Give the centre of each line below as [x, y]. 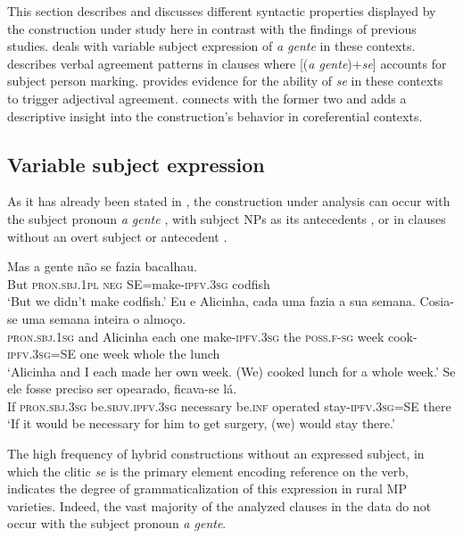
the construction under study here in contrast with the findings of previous [212, 28]
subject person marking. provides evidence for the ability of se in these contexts [225, 81]
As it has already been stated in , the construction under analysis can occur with [229, 201]
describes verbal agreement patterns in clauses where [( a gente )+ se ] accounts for [227, 63]
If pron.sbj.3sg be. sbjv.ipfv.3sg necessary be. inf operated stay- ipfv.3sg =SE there [229, 406]
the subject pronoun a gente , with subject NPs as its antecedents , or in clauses [227, 218]
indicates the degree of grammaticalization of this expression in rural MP [207, 488]
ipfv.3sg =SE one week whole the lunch [114, 354]
